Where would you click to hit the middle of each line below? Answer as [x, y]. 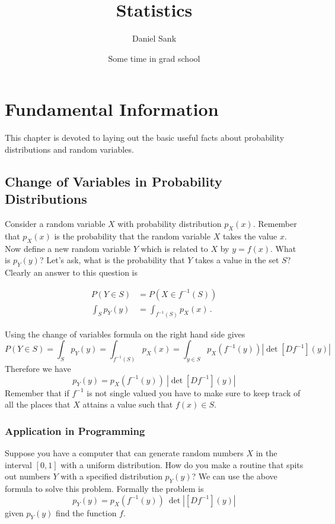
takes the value [250, 236]
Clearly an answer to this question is [71, 272]
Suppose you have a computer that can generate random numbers [124, 452]
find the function [86, 512]
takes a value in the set [237, 260]
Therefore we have [38, 368]
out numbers [28, 476]
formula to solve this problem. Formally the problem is [104, 488]
